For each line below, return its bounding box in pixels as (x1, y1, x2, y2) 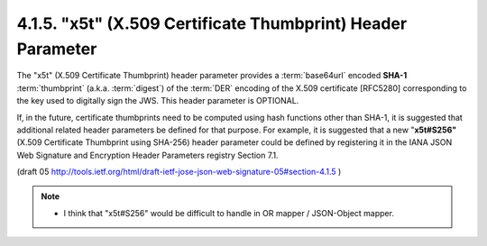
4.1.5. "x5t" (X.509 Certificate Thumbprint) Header (16, 14, 408, 33)
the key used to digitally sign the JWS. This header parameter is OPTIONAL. (16, 96, 299, 106)
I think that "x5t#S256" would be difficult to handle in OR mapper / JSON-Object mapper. (63, 207, 394, 218)
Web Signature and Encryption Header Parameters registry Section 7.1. (16, 150, 279, 160)
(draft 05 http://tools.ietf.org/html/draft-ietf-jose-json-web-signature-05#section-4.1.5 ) (16, 167, 342, 178)
